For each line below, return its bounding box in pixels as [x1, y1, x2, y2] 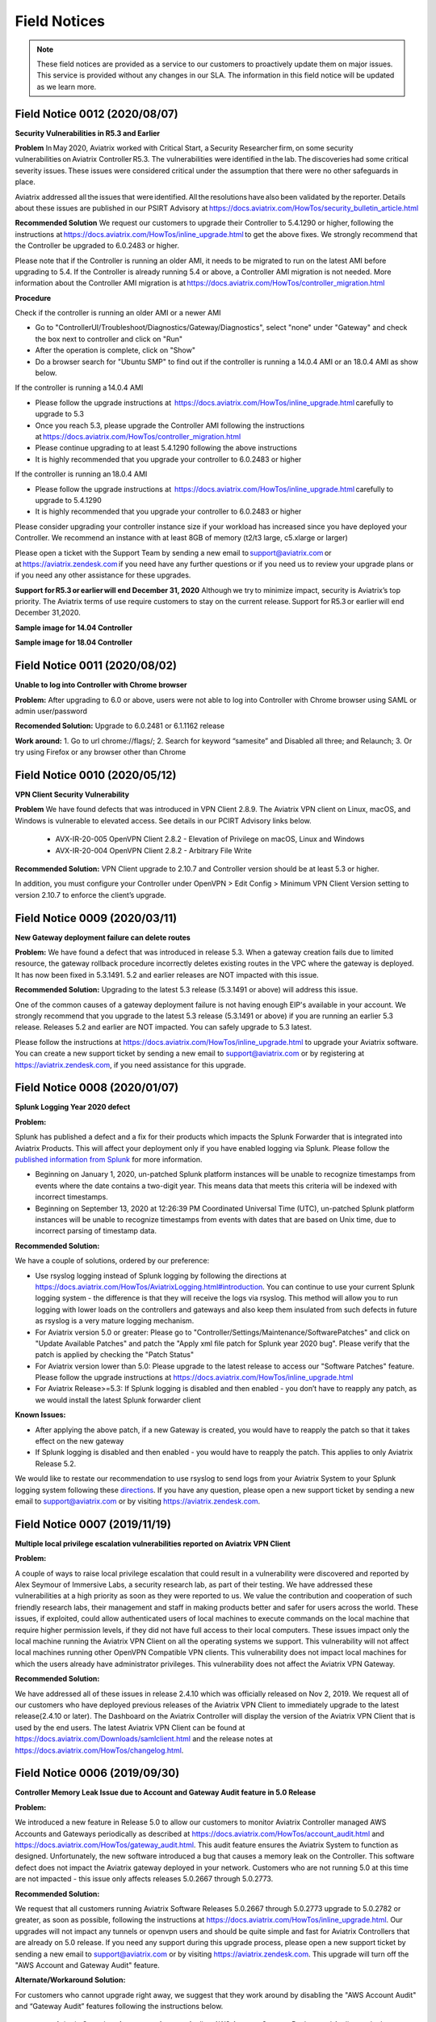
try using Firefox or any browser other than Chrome [15, 747, 187, 757]
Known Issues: [15, 1410, 66, 1419]
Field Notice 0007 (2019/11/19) [15, 1517, 171, 1531]
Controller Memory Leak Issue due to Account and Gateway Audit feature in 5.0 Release [15, 1787, 317, 1797]
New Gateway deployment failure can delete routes [15, 933, 191, 942]
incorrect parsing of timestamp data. [35, 1226, 157, 1236]
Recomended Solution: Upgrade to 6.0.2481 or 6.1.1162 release [15, 721, 225, 731]
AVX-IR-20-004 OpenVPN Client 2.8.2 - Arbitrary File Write [55, 845, 252, 855]
